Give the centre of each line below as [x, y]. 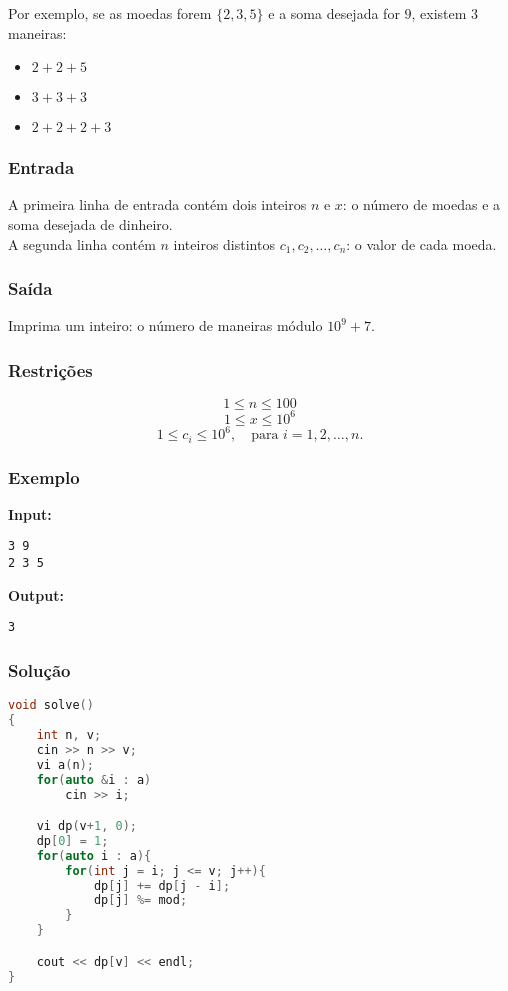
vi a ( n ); [65, 764]
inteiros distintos [224, 243]
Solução [39, 669]
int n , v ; [69, 735]
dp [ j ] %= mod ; [140, 900]
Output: [36, 594]
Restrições [50, 369]
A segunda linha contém [82, 243]
